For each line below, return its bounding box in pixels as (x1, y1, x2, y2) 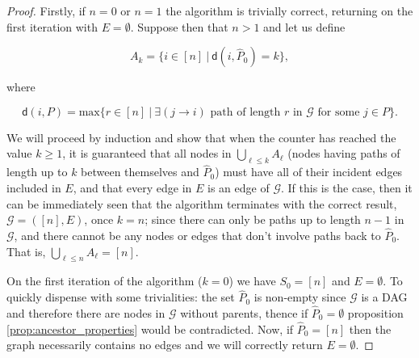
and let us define (263, 18, 346, 35)
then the (349, 320, 392, 337)
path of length (210, 106, 281, 118)
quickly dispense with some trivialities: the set (6, 289, 235, 305)
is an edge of (207, 179, 270, 196)
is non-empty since (253, 289, 346, 305)
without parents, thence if (180, 305, 308, 321)
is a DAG (361, 289, 408, 305)
